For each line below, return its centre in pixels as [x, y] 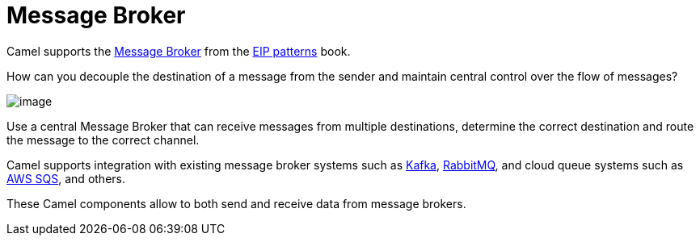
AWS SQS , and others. [66, 178]
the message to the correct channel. [103, 140]
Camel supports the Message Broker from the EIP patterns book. [179, 51]
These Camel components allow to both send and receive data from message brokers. [236, 203]
